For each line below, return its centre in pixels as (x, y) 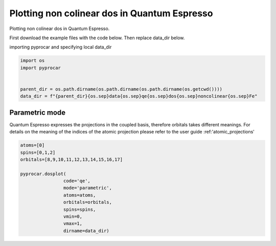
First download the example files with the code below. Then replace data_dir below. (97, 38)
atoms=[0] (32, 145)
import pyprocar (41, 68)
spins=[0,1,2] (38, 152)
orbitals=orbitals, (88, 202)
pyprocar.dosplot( (43, 174)
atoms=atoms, (79, 195)
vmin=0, (73, 217)
